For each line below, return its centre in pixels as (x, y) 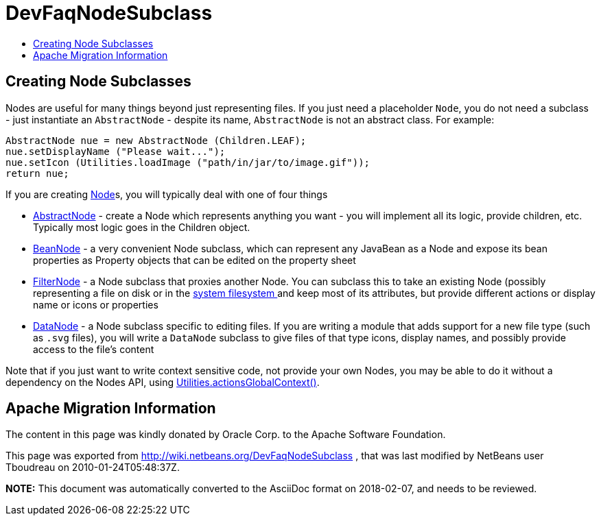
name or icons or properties (96, 304)
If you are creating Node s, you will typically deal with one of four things (167, 194)
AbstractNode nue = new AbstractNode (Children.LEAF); (156, 140)
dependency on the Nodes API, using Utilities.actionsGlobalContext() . (163, 382)
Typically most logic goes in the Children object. (142, 227)
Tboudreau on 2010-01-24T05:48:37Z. (93, 468)
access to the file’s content (94, 349)
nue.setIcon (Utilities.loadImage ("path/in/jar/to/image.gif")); (188, 162)
